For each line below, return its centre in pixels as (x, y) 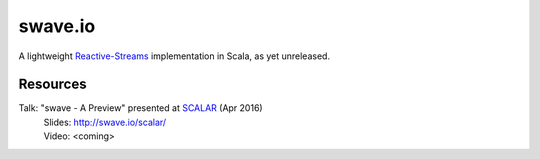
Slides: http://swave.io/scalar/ (105, 122)
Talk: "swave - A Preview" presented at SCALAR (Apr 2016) (141, 108)
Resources (52, 84)
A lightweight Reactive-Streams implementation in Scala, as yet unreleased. (174, 56)
